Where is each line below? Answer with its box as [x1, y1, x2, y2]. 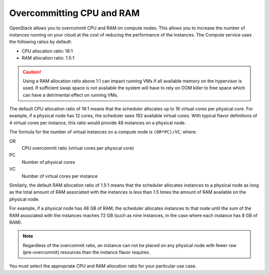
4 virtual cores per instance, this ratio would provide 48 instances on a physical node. [9, 120, 186, 126]
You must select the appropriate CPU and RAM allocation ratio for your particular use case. [9, 263, 197, 269]
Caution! [22, 69, 41, 75]
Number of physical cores [21, 159, 75, 165]
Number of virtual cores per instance [21, 173, 98, 179]
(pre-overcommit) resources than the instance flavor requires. [22, 250, 150, 256]
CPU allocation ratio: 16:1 [21, 48, 73, 54]
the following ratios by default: [9, 39, 72, 45]
